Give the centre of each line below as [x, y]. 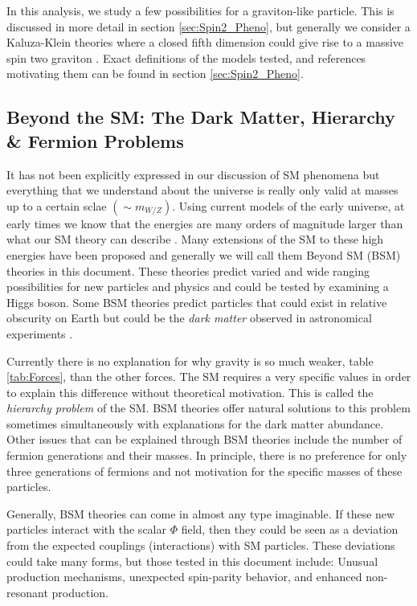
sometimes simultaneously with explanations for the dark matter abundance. [195, 423]
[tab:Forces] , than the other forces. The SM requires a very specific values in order [209, 377]
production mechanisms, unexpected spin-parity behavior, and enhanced [184, 577]
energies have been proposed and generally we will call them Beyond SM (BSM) [204, 254]
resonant [27, 592]
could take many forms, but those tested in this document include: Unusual [192, 561]
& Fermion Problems [95, 140]
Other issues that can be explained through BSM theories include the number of [204, 439]
